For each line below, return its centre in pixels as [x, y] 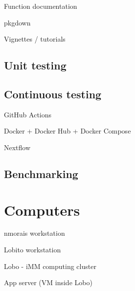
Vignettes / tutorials [35, 39]
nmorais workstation [34, 233]
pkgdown [17, 22]
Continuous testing [53, 94]
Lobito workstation [33, 250]
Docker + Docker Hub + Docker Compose [67, 131]
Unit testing [35, 65]
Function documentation [41, 6]
